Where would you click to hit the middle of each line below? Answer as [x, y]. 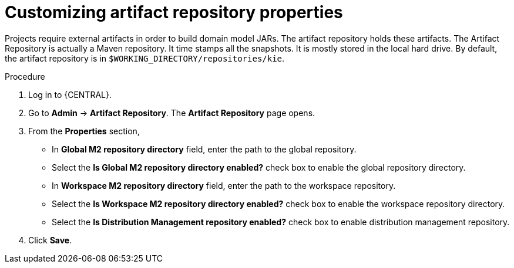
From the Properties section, [84, 131]
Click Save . [50, 240]
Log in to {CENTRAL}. [70, 94]
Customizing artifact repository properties [174, 12]
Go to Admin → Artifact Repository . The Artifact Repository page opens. [172, 113]
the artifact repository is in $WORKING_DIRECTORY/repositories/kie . [145, 58]
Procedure [25, 76]
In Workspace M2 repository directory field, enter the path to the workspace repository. [224, 185]
